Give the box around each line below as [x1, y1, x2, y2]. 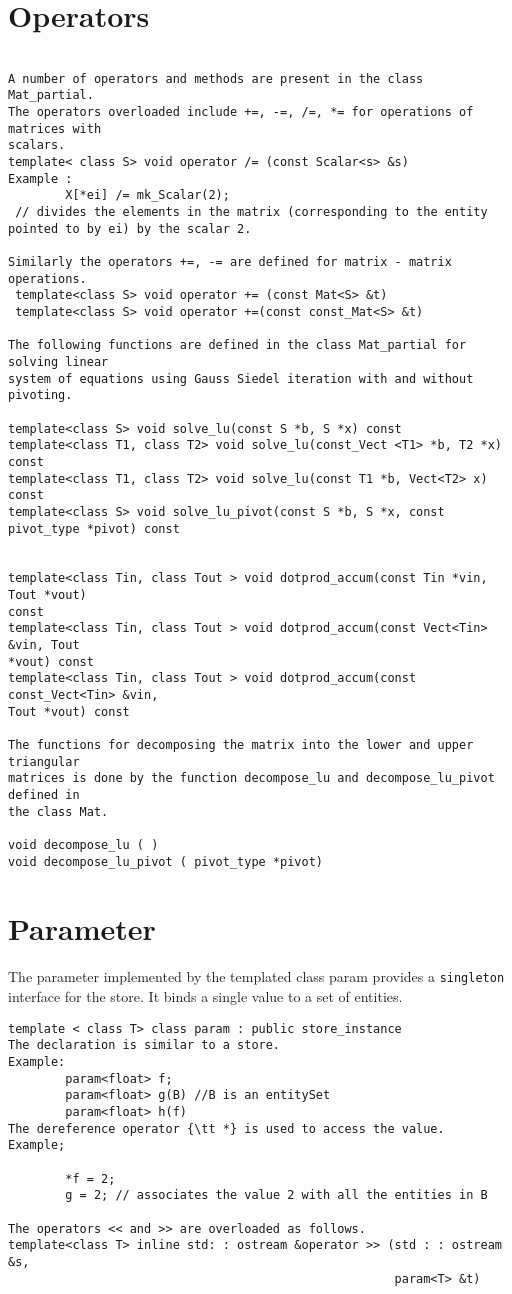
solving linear [8, 354, 109, 369]
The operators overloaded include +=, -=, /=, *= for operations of [8, 105, 474, 120]
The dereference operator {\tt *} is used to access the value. [8, 1121, 445, 1136]
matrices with [8, 121, 102, 136]
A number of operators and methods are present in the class [8, 71, 424, 86]
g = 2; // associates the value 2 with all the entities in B [65, 1188, 488, 1203]
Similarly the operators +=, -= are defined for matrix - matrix [8, 255, 452, 269]
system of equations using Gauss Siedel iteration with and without [8, 371, 474, 386]
